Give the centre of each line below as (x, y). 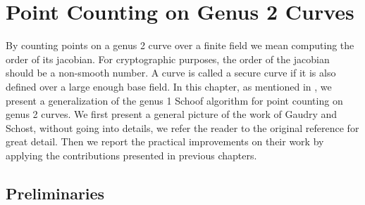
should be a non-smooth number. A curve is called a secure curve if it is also (171, 73)
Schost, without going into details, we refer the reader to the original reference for (182, 127)
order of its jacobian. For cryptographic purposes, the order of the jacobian (168, 59)
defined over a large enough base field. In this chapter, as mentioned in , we (169, 86)
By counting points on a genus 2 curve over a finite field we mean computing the (180, 45)
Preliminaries (55, 193)
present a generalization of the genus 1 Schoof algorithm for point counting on (174, 100)
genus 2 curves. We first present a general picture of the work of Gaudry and (172, 114)
